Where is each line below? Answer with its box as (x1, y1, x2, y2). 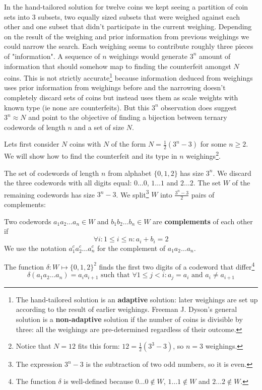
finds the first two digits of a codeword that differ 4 (99, 260, 255, 272)
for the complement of (97, 242, 166, 253)
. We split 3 (116, 187, 149, 200)
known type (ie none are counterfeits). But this (4, 102, 150, 112)
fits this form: (78, 341, 120, 351)
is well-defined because (63, 375, 134, 386)
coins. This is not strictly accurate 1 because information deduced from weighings (4, 71, 253, 83)
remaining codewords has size (4, 189, 95, 200)
